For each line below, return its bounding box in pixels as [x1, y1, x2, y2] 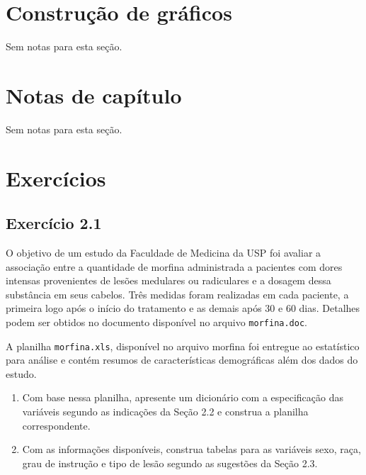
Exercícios [6, 163, 106, 192]
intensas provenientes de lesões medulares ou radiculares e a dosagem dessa [6, 273, 331, 288]
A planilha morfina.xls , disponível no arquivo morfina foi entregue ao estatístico [6, 338, 360, 353]
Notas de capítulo [6, 80, 182, 109]
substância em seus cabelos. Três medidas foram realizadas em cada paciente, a [6, 286, 349, 301]
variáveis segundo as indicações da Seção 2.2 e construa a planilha [22, 404, 309, 419]
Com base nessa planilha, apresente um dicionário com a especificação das [22, 390, 343, 405]
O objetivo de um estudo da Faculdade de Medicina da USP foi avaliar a [6, 245, 321, 260]
